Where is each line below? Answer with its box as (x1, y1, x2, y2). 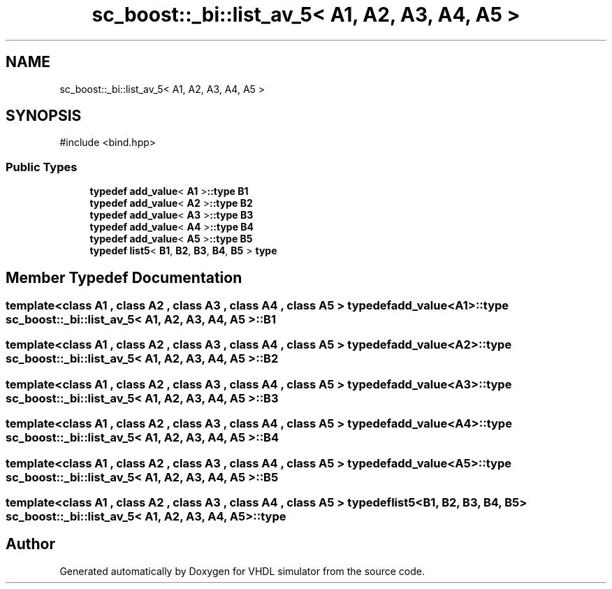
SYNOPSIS (6, 107, 82, 125)
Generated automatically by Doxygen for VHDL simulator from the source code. (59, 565, 425, 577)
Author (6, 535, 55, 553)
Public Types (6, 159, 78, 174)
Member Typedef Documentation (6, 268, 242, 286)
